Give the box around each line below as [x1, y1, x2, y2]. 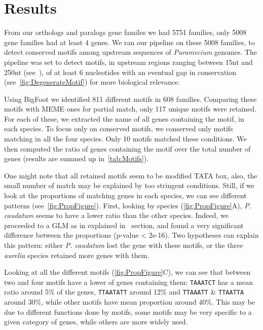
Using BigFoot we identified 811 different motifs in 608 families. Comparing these [4, 93, 257, 104]
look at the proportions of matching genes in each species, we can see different [4, 190, 247, 201]
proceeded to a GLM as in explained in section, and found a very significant [4, 219, 244, 230]
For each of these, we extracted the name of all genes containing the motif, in [4, 113, 244, 124]
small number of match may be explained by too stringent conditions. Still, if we [4, 180, 254, 191]
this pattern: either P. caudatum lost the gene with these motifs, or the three [4, 240, 243, 250]
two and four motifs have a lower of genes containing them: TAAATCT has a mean [4, 276, 253, 287]
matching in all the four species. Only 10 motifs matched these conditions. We [4, 133, 247, 144]
